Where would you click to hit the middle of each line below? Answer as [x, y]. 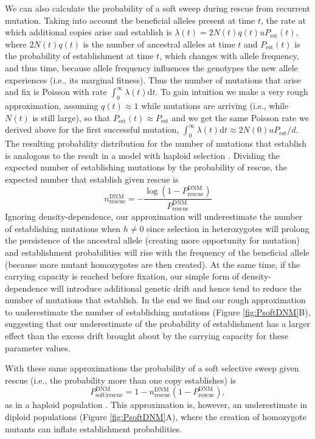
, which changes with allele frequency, [229, 56]
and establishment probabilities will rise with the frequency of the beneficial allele [157, 252]
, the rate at [283, 20]
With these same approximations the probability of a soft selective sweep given [152, 368]
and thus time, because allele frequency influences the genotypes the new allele [151, 67]
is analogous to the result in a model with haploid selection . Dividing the [143, 155]
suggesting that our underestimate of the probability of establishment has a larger [157, 324]
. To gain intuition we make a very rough [232, 92]
